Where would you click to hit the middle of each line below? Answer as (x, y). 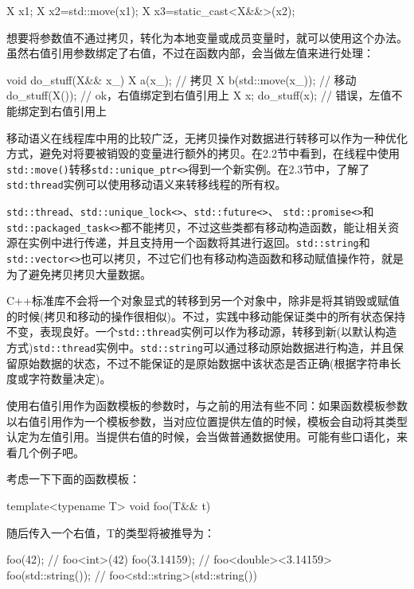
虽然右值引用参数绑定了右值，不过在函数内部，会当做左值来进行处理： (190, 53)
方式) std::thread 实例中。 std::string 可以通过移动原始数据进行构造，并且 (199, 347)
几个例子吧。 (51, 452)
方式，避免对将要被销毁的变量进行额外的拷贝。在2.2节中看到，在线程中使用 (203, 153)
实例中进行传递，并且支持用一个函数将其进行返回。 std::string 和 (199, 242)
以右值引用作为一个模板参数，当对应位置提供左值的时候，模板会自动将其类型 (207, 421)
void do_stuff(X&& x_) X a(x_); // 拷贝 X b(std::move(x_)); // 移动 (182, 79)
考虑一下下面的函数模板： (73, 479)
